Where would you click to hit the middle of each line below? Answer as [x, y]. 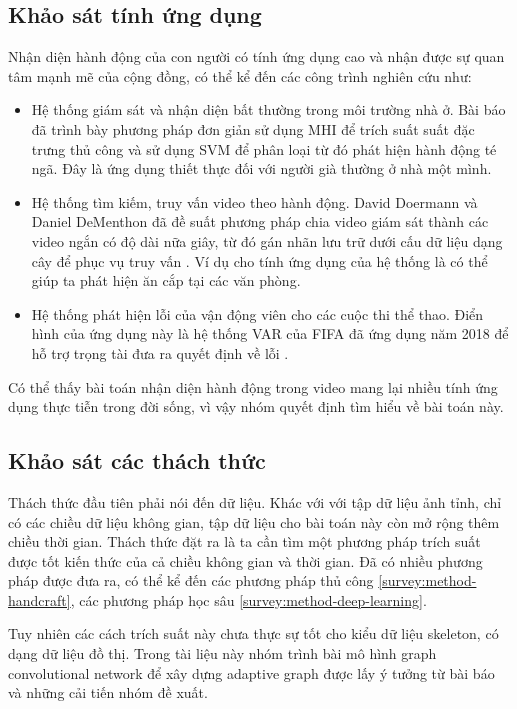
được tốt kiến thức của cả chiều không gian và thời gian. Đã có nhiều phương [245, 560]
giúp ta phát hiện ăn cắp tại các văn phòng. [166, 280]
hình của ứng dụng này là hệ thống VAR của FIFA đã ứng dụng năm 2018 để [270, 333]
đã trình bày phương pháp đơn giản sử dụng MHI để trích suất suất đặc [253, 128]
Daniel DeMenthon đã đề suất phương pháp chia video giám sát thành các [260, 221]
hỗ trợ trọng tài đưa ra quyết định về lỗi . [160, 352]
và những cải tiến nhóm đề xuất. [108, 692]
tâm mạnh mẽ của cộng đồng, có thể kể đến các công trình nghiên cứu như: [240, 75]
